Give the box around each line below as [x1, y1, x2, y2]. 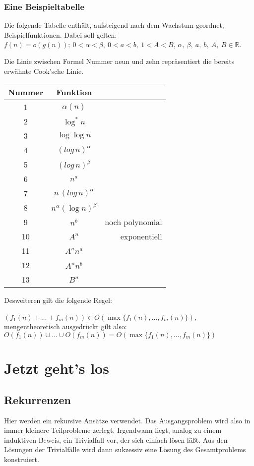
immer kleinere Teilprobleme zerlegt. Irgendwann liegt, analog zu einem [4, 425, 222, 435]
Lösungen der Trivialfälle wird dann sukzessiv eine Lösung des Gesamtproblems [4, 444, 246, 455]
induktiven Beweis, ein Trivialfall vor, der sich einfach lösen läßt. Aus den [4, 434, 228, 445]
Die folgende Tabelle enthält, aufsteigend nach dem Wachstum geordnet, [4, 20, 224, 30]
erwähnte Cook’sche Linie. [4, 65, 84, 76]
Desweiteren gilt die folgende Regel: [4, 295, 112, 305]
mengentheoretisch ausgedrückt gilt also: [4, 321, 127, 332]
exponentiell [120, 231, 162, 242]
